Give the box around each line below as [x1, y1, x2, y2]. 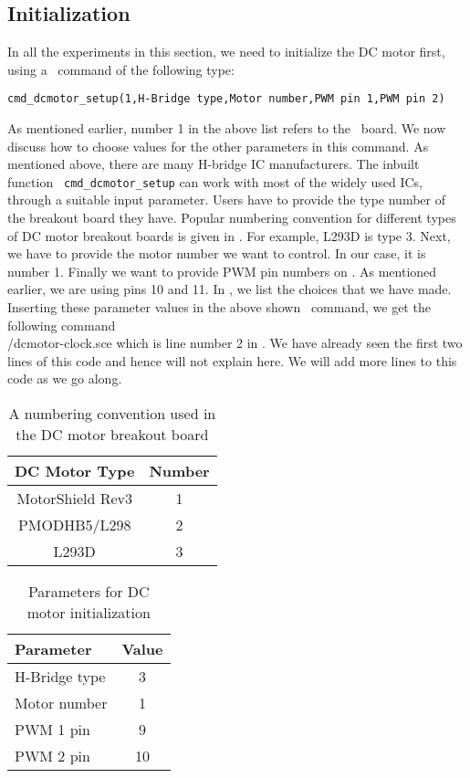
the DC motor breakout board [16, 424, 209, 446]
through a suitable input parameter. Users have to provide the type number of [7, 190, 445, 209]
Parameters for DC [27, 581, 150, 603]
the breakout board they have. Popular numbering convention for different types [7, 208, 456, 227]
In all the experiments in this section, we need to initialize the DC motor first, [7, 42, 445, 61]
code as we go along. [7, 369, 122, 388]
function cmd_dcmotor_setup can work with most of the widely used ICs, [7, 172, 423, 191]
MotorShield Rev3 [16, 488, 132, 510]
